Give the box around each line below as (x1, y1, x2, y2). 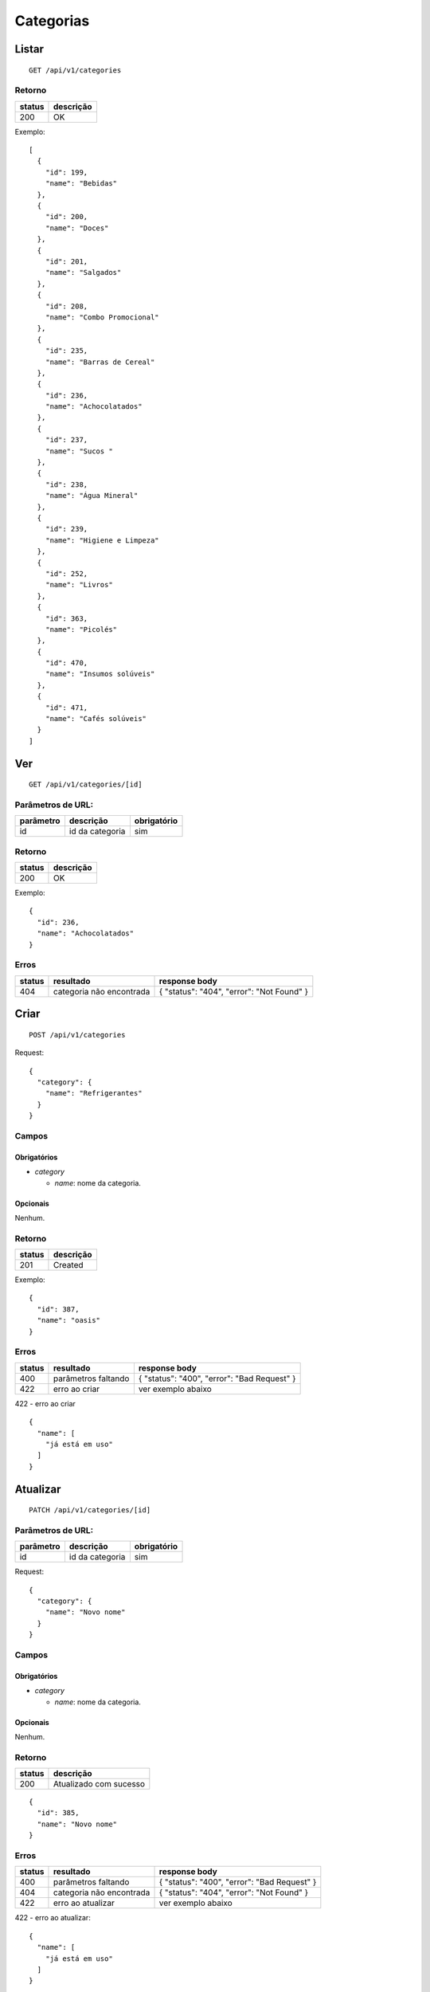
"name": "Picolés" (45, 625, 118, 633)
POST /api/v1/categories (29, 1030, 126, 1039)
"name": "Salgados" (45, 268, 122, 277)
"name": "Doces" (45, 223, 109, 233)
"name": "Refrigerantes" (45, 1088, 143, 1098)
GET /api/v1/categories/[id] (29, 780, 143, 789)
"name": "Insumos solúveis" (45, 669, 155, 679)
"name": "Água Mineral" (45, 491, 139, 500)
